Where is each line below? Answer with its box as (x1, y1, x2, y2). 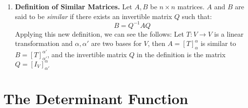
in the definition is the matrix (137, 49, 226, 59)
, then (147, 38, 165, 48)
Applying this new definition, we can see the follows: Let (15, 28, 184, 39)
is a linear (214, 28, 244, 39)
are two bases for (91, 38, 142, 48)
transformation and (15, 38, 73, 48)
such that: (182, 11, 212, 21)
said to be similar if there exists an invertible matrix (15, 11, 172, 21)
